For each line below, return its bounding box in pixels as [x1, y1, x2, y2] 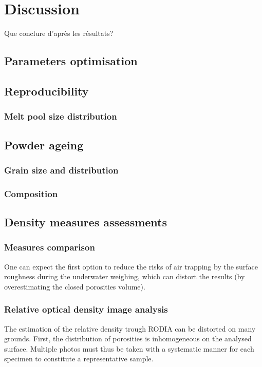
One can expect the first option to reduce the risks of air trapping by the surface [4, 261, 258, 272]
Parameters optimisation [4, 53, 138, 69]
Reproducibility [4, 83, 89, 99]
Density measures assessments [4, 214, 167, 229]
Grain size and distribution [4, 163, 119, 176]
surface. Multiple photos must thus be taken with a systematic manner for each [4, 343, 254, 354]
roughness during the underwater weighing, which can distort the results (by [4, 271, 245, 282]
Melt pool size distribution [4, 110, 117, 123]
